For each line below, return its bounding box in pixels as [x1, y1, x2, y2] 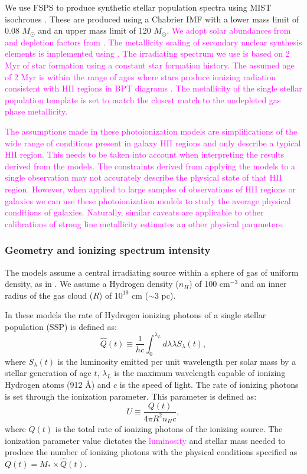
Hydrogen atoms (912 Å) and [5, 378, 111, 390]
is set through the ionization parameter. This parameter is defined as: [5, 390, 257, 402]
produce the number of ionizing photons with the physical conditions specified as [5, 446, 298, 458]
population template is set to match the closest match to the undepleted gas [5, 93, 281, 106]
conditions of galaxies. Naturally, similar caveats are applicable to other [5, 206, 264, 218]
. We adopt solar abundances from [166, 24, 291, 37]
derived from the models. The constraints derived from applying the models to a [5, 159, 296, 172]
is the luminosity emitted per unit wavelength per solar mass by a [57, 355, 296, 367]
